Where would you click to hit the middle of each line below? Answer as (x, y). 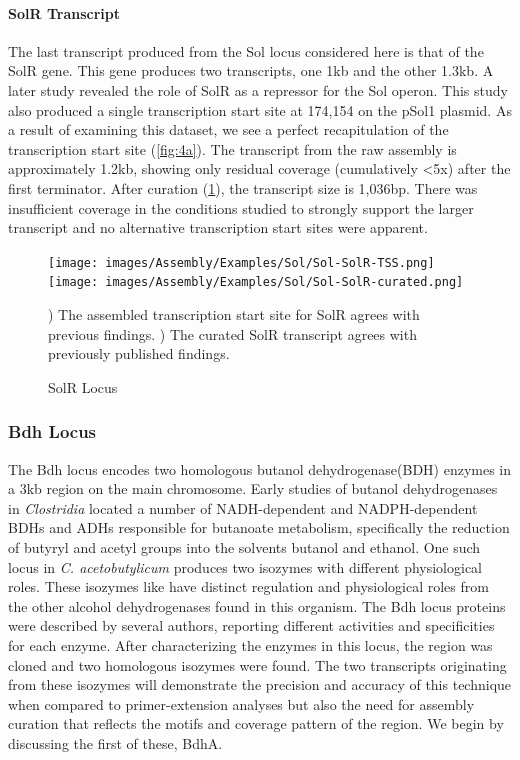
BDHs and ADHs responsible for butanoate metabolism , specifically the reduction (259, 527)
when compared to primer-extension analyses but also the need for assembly (241, 703)
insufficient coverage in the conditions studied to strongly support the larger (241, 207)
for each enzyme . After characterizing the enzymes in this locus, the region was (250, 644)
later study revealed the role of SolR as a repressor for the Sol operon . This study (258, 89)
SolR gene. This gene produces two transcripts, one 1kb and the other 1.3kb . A (251, 70)
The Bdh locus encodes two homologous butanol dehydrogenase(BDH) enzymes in (260, 468)
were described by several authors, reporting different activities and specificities (251, 625)
